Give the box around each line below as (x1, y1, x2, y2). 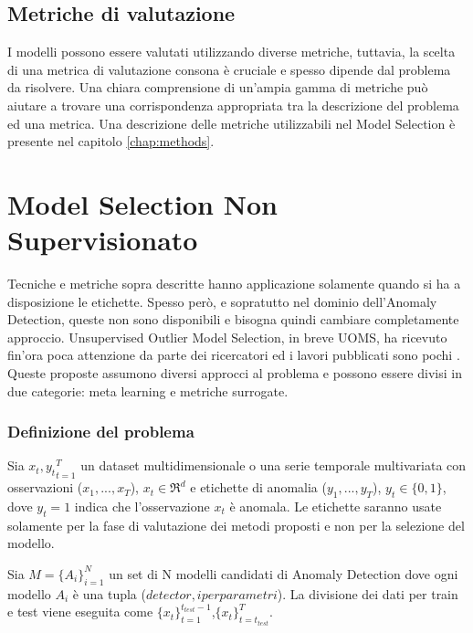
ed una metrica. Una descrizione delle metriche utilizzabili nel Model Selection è (7, 113, 456, 132)
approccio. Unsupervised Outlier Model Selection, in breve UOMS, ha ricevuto (7, 327, 447, 346)
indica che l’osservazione (74, 496, 210, 515)
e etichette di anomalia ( (190, 478, 327, 497)
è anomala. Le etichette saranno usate (229, 496, 442, 515)
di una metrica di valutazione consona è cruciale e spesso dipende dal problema (7, 59, 451, 79)
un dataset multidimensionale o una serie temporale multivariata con (80, 456, 467, 475)
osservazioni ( (7, 478, 83, 497)
